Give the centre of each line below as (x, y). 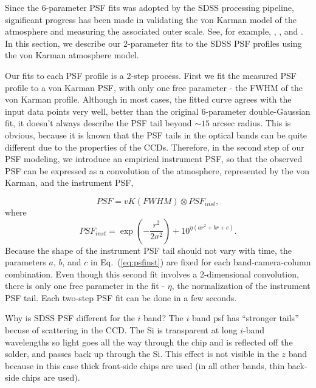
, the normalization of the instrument (241, 286)
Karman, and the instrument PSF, (69, 182)
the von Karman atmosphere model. (72, 55)
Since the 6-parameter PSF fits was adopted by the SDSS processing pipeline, (149, 7)
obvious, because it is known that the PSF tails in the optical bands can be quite (156, 134)
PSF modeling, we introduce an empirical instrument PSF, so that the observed (154, 159)
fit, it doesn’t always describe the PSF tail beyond (98, 123)
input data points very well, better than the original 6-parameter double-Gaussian (158, 111)
